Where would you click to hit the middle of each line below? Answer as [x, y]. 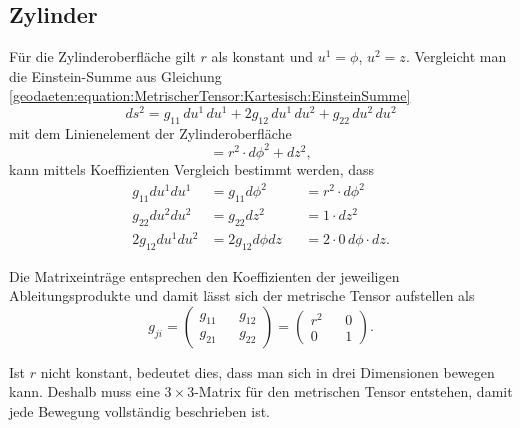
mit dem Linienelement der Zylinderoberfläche [150, 132]
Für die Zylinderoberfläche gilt [102, 56]
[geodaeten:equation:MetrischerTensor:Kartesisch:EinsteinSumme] [210, 95]
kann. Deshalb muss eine [84, 391]
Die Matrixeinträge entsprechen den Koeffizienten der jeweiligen [204, 275]
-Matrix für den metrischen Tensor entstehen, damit [353, 391]
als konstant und [262, 56]
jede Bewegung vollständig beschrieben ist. [140, 411]
